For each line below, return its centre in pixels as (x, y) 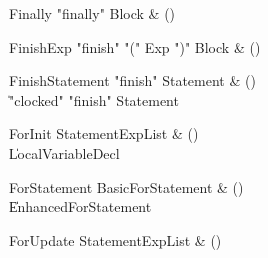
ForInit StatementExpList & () (104, 133)
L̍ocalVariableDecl (64, 152)
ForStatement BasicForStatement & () (126, 186)
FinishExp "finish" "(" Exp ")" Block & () (135, 46)
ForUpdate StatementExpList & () (115, 239)
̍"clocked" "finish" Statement (94, 99)
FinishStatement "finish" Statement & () (132, 80)
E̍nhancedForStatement (80, 206)
